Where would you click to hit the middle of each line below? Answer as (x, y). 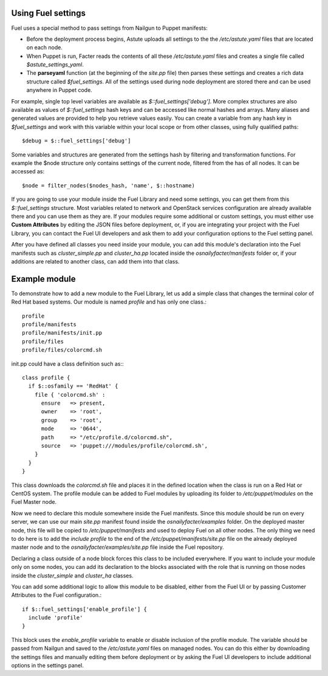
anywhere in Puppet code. (59, 90)
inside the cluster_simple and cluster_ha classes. (72, 576)
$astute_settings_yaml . (55, 64)
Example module (43, 279)
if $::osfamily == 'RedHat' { (73, 386)
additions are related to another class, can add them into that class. (95, 261)
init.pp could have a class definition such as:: (67, 364)
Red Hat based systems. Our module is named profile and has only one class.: (109, 302)
